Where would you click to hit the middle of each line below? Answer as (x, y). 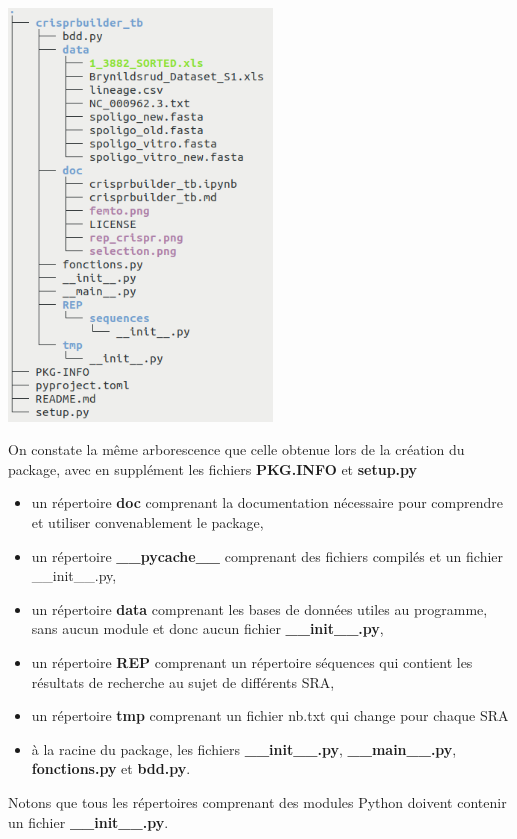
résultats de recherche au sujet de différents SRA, (183, 681)
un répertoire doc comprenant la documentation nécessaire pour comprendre (267, 502)
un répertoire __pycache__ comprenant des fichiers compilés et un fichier (267, 555)
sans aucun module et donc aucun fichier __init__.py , (207, 628)
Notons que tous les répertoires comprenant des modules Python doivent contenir (257, 801)
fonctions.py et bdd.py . (111, 768)
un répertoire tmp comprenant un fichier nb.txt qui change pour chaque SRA (270, 715)
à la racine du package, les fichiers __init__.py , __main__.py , (244, 748)
